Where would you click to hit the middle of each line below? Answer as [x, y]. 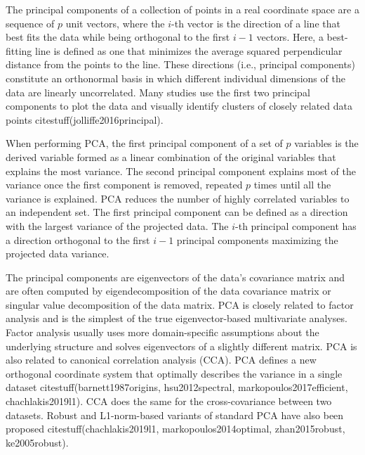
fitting [19, 50]
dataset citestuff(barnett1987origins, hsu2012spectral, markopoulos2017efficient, [177, 387]
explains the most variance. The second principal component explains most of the [181, 171]
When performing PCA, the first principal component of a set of [144, 143]
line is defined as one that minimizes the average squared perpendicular [189, 50]
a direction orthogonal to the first [78, 239]
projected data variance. [58, 254]
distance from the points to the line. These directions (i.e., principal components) [180, 64]
